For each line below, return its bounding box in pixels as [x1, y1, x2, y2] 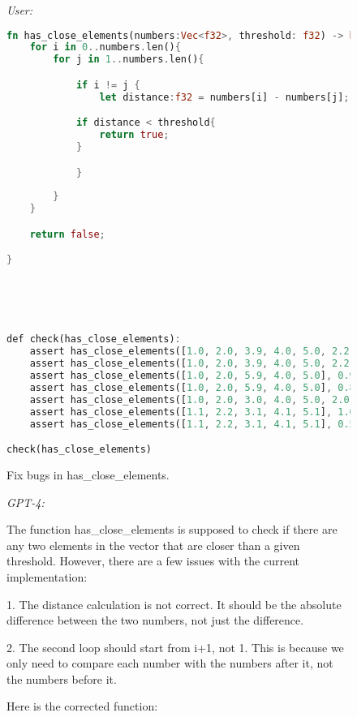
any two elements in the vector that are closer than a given [6, 536, 300, 553]
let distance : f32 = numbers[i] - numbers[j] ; [99, 91, 350, 103]
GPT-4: [6, 493, 45, 510]
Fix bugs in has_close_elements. [6, 466, 170, 483]
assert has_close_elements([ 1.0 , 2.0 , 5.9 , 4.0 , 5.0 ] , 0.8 [29, 381, 355, 393]
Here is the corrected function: [6, 698, 158, 715]
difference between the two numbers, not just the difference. [6, 612, 304, 629]
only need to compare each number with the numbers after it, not [6, 655, 333, 672]
